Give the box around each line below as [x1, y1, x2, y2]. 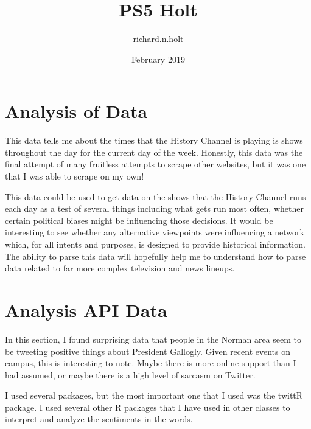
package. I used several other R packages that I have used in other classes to [5, 400, 290, 413]
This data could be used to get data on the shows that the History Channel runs [5, 190, 306, 203]
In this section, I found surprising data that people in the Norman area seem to [5, 332, 302, 345]
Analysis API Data [5, 297, 167, 322]
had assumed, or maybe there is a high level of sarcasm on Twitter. [5, 368, 256, 381]
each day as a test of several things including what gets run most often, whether [5, 202, 304, 215]
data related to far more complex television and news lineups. [5, 262, 235, 274]
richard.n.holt [133, 32, 184, 45]
